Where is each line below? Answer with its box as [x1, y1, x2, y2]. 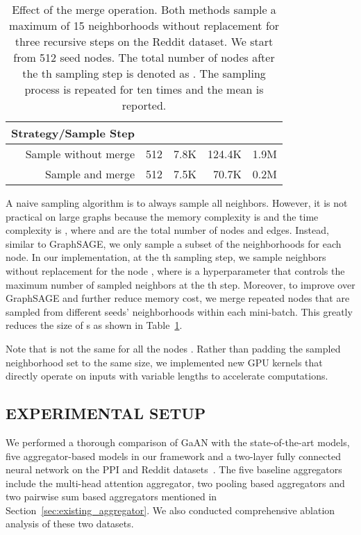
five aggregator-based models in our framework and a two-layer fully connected [6, 448, 341, 463]
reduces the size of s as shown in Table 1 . [6, 318, 183, 332]
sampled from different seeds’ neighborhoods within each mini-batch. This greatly [6, 304, 353, 319]
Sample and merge [45, 166, 135, 182]
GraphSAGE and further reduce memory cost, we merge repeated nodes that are [6, 291, 350, 305]
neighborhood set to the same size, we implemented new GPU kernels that [6, 355, 323, 369]
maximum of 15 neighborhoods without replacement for [8, 17, 280, 33]
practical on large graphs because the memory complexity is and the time [6, 209, 319, 223]
